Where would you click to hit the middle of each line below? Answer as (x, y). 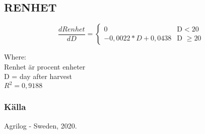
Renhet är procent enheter (45, 66)
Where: (15, 57)
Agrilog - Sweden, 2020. (41, 125)
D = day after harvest (38, 76)
